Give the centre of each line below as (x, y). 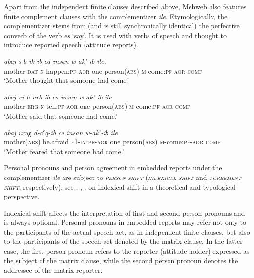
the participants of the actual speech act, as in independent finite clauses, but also (127, 231)
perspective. (22, 196)
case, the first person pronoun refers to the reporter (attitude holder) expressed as (127, 251)
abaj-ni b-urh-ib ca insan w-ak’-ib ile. (59, 96)
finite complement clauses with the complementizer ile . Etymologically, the (116, 16)
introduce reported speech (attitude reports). (71, 45)
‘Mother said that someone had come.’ (61, 115)
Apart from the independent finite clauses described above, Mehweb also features (125, 6)
